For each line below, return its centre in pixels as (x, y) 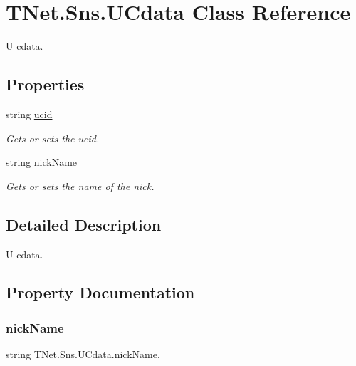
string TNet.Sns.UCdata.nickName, (83, 354)
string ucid (29, 114)
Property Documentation (100, 292)
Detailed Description (84, 224)
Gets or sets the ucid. (53, 138)
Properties (45, 84)
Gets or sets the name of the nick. (80, 185)
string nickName (42, 162)
